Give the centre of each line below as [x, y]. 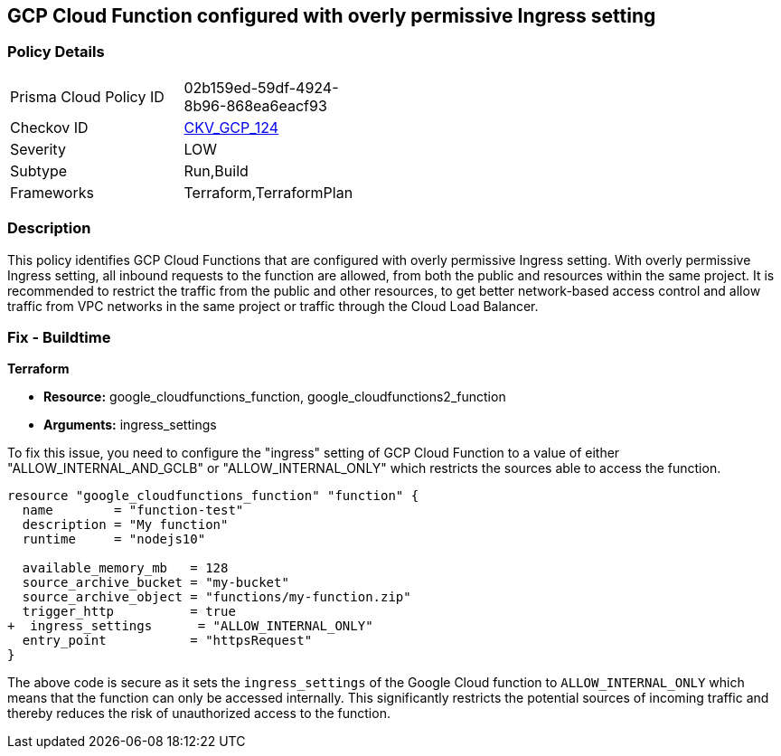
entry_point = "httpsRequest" [167, 641]
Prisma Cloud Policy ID [87, 96]
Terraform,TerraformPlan [268, 192]
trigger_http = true [129, 612]
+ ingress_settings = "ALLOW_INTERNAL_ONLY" [190, 626]
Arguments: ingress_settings [130, 425]
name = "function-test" [133, 510]
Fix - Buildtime [59, 337]
